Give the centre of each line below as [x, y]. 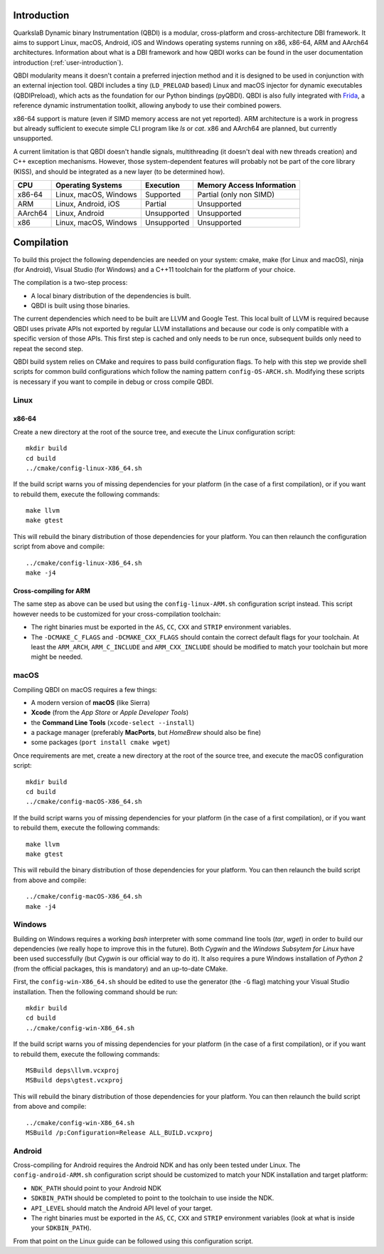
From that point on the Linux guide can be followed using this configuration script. [133, 1241]
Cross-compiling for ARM [52, 591]
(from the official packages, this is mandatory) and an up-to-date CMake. [121, 968]
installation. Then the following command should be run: [95, 992]
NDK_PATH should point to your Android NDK [96, 1188]
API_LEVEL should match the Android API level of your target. [122, 1208]
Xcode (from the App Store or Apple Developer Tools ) [110, 713]
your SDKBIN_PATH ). [61, 1228]
